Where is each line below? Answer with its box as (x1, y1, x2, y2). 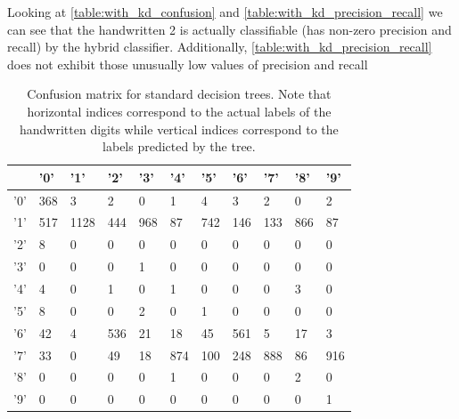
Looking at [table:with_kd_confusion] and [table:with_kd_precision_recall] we (7, 3, 443, 20)
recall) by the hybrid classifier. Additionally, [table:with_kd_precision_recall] (7, 37, 432, 56)
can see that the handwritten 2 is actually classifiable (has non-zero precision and (7, 20, 452, 38)
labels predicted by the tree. (102, 137, 256, 156)
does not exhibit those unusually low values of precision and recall (7, 54, 368, 73)
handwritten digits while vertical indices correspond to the (20, 119, 339, 138)
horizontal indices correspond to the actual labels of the (27, 101, 332, 120)
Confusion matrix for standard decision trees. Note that (27, 85, 332, 103)
